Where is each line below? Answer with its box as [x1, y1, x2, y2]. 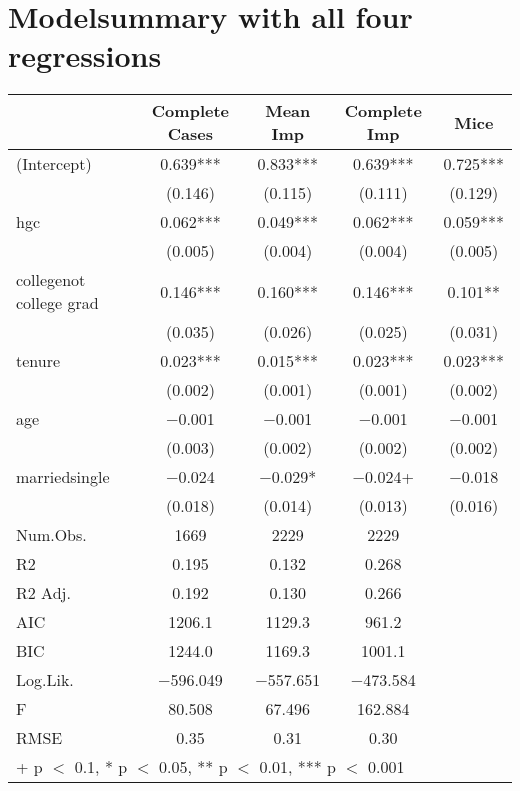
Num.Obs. [16, 523, 87, 547]
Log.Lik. [16, 668, 74, 692]
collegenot [16, 268, 86, 292]
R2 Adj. [16, 581, 71, 605]
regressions [8, 35, 162, 76]
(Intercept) [16, 152, 92, 176]
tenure [16, 349, 61, 373]
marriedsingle [16, 465, 110, 489]
